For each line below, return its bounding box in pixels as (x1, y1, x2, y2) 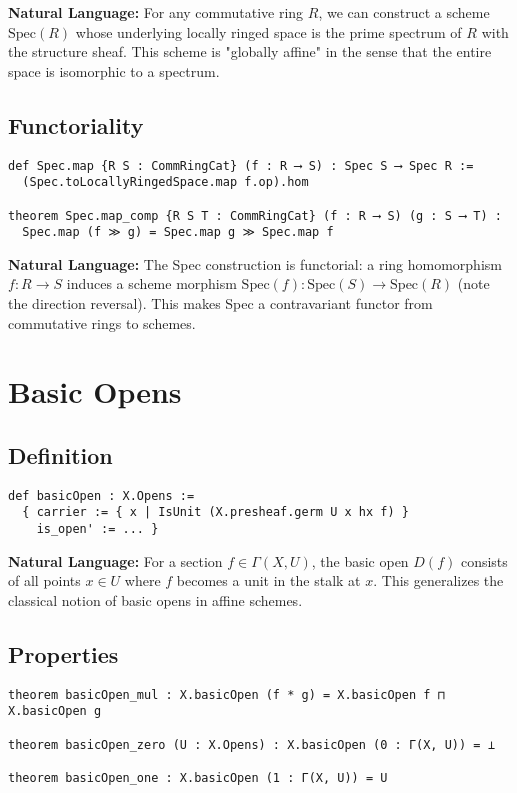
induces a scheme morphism (66, 273, 237, 294)
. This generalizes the (373, 570, 504, 591)
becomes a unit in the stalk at (176, 570, 361, 591)
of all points (8, 570, 81, 591)
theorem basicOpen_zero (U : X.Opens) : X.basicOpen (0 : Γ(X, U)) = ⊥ (8, 737, 495, 752)
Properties (8, 638, 119, 669)
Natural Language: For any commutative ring (8, 2, 304, 22)
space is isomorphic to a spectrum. (8, 60, 220, 81)
